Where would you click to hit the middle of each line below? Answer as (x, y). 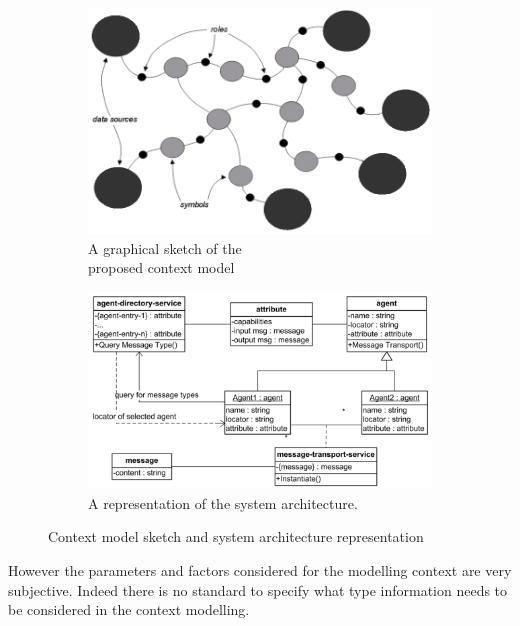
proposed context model (161, 267)
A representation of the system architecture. (223, 502)
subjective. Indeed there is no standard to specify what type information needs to (258, 589)
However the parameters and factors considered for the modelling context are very (260, 570)
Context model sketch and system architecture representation (236, 536)
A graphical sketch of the (165, 247)
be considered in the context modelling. (129, 609)
